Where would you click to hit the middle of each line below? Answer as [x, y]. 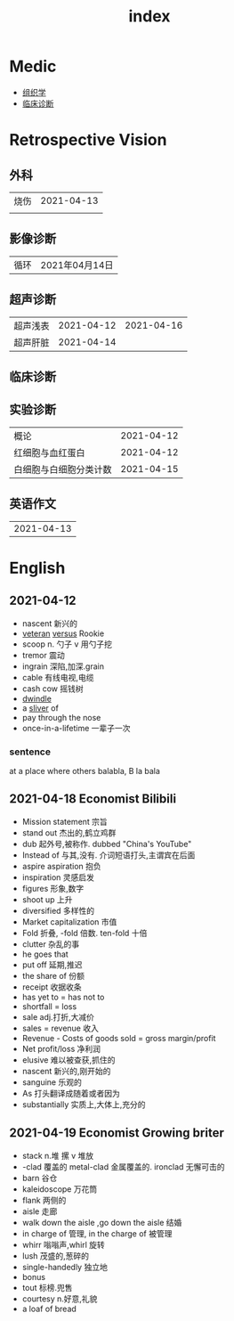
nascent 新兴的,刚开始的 [66, 1071]
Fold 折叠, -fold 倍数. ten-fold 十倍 [85, 933]
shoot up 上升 [47, 899]
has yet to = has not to [63, 997]
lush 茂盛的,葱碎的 [56, 1256]
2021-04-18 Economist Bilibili [93, 799]
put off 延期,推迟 [52, 965]
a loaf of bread [49, 1309]
